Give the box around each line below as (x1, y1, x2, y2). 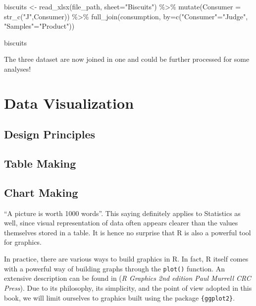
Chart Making (4, 184, 78, 200)
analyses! (4, 63, 31, 74)
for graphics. (4, 237, 42, 247)
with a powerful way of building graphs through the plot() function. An (4, 263, 225, 273)
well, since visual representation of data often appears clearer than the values (4, 218, 238, 228)
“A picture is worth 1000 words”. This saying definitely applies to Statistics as (4, 208, 241, 218)
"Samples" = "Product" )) (4, 21, 75, 31)
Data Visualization (4, 92, 134, 113)
